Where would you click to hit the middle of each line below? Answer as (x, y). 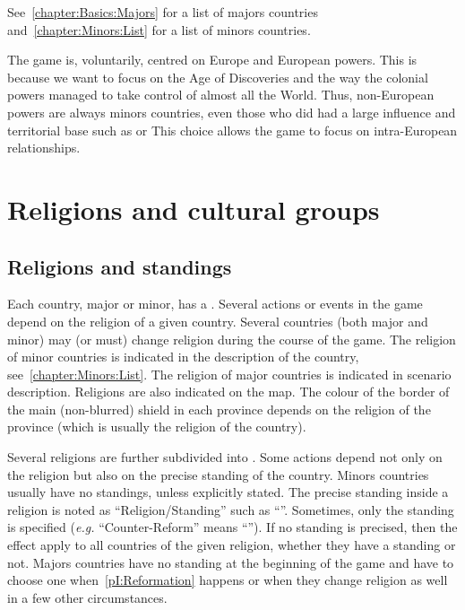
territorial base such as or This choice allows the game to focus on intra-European (232, 130)
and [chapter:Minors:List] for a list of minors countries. (159, 29)
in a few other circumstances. (87, 597)
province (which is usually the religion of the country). (157, 427)
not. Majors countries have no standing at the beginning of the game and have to (231, 562)
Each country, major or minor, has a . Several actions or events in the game (215, 304)
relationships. (44, 148)
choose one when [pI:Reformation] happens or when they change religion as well (228, 580)
